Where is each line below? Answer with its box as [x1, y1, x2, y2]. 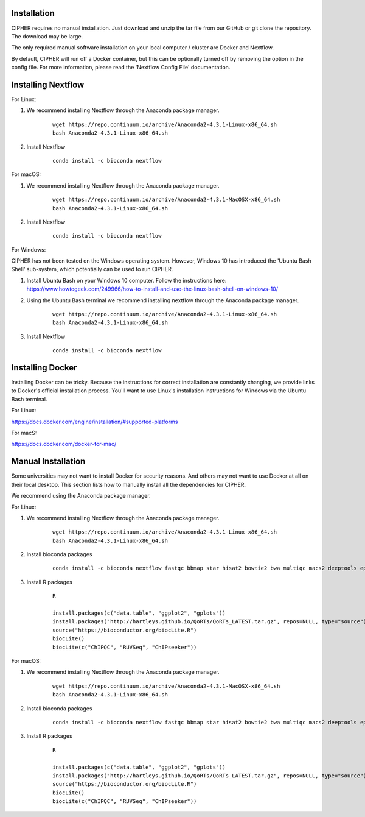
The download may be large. [11, 32, 83, 40]
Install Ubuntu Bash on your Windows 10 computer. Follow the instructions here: [26, 277, 227, 284]
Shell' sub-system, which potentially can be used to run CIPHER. [11, 266, 173, 273]
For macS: [11, 430, 37, 437]
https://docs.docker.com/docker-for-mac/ [11, 440, 117, 448]
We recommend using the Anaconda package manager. [11, 492, 151, 500]
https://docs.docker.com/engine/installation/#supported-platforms [11, 418, 178, 425]
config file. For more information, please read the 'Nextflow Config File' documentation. [11, 64, 231, 71]
